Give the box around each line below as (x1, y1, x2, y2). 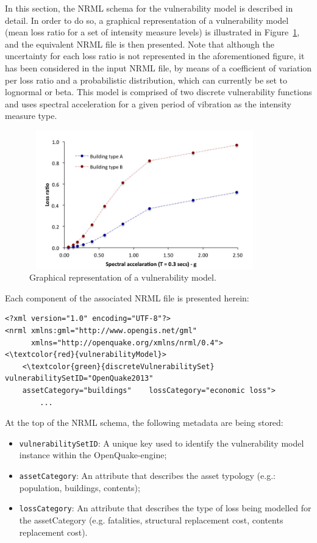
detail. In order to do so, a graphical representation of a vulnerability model (5, 13, 289, 26)
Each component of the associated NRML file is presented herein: (5, 291, 249, 304)
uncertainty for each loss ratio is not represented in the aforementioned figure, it (5, 49, 305, 62)
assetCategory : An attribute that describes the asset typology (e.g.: (19, 469, 276, 482)
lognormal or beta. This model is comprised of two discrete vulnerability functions (5, 85, 312, 98)
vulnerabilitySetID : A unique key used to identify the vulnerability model (19, 436, 304, 449)
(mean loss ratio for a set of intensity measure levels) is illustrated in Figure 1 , (5, 26, 300, 38)
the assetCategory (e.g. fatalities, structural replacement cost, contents (19, 513, 283, 526)
